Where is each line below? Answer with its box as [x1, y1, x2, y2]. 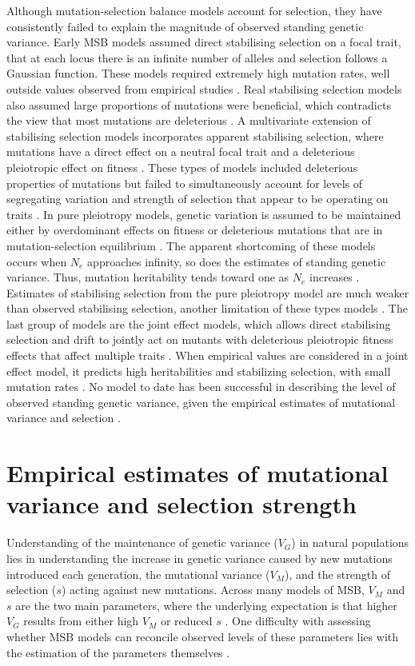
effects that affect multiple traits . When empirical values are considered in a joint [6, 347, 409, 364]
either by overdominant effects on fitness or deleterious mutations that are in [6, 221, 383, 238]
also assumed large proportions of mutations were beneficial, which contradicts [6, 96, 391, 113]
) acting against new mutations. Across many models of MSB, [61, 581, 365, 598]
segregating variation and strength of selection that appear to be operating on [6, 190, 389, 207]
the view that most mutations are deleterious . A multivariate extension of [6, 112, 371, 129]
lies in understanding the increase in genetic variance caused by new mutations [6, 549, 393, 566]
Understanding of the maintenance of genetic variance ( [6, 534, 278, 551]
